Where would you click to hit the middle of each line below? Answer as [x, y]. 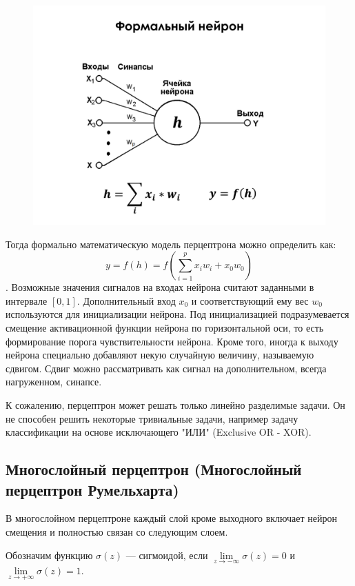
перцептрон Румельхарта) [92, 489]
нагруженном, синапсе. [54, 382]
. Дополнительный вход [126, 300]
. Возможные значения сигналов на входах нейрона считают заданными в [160, 287]
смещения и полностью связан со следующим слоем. [117, 531]
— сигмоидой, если [167, 555]
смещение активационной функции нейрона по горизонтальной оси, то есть [165, 327]
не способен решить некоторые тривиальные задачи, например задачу [152, 418]
